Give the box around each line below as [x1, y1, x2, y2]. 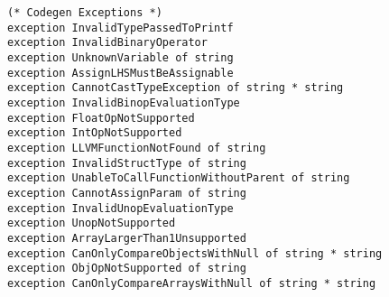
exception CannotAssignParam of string [7, 186, 246, 200]
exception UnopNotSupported [7, 217, 176, 230]
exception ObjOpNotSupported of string [7, 262, 246, 275]
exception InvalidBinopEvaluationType [7, 96, 240, 109]
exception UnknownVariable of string [7, 51, 234, 64]
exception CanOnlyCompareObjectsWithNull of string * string [7, 246, 383, 260]
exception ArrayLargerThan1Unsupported [7, 231, 246, 245]
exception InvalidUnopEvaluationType [7, 201, 234, 215]
